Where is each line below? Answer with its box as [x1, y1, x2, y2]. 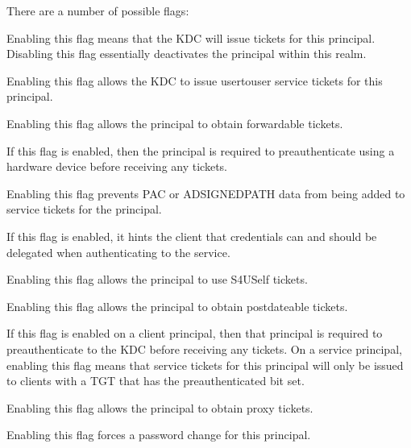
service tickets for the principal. [6, 201, 162, 218]
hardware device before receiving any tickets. [6, 158, 227, 175]
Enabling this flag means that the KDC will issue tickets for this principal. [6, 29, 376, 46]
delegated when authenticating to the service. [6, 243, 230, 260]
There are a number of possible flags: [6, 2, 189, 19]
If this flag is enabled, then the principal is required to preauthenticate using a [6, 142, 395, 159]
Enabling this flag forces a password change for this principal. [6, 426, 311, 443]
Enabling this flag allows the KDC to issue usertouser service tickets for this [6, 72, 383, 89]
